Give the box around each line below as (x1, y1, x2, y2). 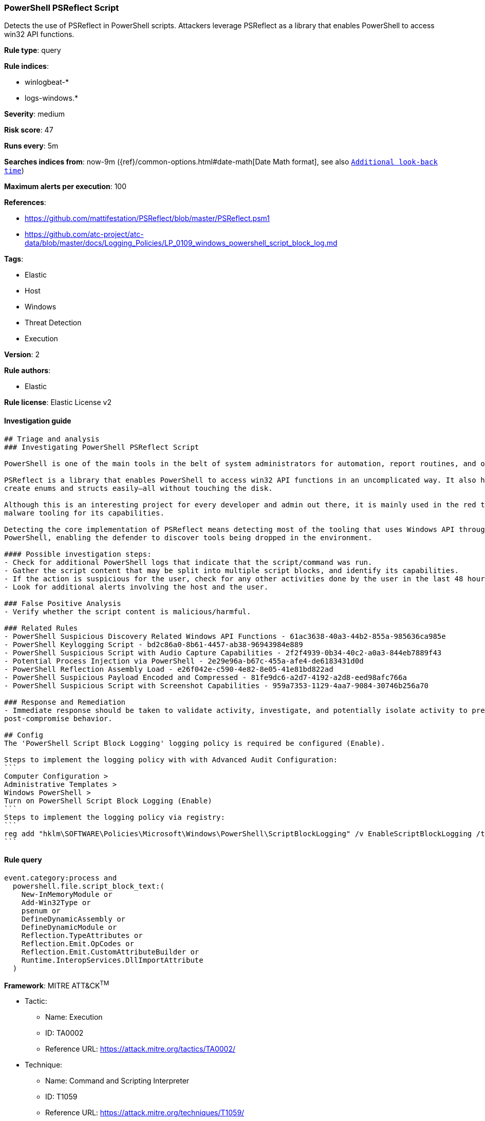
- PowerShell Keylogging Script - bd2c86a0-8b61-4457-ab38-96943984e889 (4, 640, 303, 649)
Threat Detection (25, 318, 82, 327)
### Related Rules (4, 623, 78, 632)
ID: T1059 (45, 1092, 78, 1101)
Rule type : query (4, 46, 61, 55)
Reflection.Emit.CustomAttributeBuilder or (21, 947, 199, 956)
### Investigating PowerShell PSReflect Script (4, 443, 199, 451)
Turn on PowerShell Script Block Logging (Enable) (4, 796, 212, 805)
